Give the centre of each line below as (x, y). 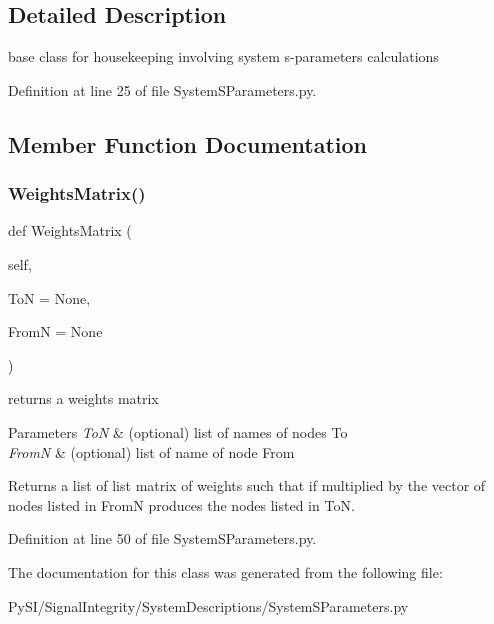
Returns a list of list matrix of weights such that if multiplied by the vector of (247, 485)
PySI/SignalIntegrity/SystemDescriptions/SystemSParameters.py (208, 605)
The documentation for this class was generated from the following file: (225, 571)
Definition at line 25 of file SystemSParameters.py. (162, 89)
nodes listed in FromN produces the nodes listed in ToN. (181, 504)
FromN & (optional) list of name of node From (151, 451)
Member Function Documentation (188, 143)
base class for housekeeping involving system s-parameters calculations (223, 56)
